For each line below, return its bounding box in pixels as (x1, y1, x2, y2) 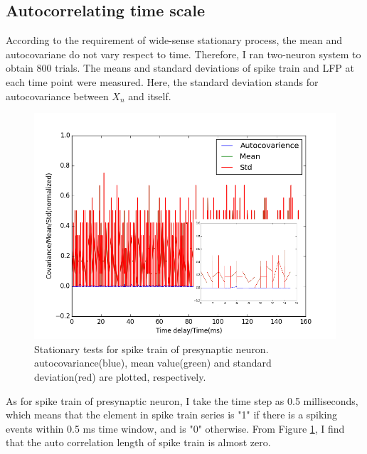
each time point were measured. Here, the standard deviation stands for (6, 74, 319, 89)
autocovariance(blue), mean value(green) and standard (34, 355, 272, 370)
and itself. (128, 88, 171, 103)
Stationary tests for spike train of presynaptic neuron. (34, 341, 269, 356)
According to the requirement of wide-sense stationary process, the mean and (6, 33, 343, 48)
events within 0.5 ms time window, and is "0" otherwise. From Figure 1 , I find (6, 421, 345, 436)
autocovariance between (6, 88, 109, 103)
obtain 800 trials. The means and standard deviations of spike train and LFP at (6, 60, 354, 75)
